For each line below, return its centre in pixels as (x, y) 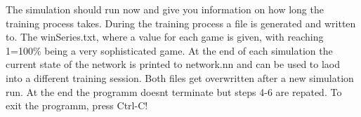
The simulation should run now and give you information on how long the (165, 9)
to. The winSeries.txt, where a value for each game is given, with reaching (165, 37)
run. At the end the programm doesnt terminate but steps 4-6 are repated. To (174, 91)
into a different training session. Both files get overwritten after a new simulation (180, 77)
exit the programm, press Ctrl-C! (77, 105)
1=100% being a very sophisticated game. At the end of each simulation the (169, 50)
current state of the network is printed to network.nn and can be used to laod (173, 64)
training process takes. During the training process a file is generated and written (181, 23)
